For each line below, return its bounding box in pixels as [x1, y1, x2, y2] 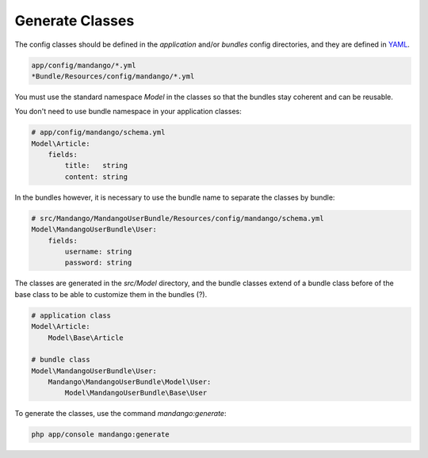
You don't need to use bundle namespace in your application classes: [14, 107, 242, 116]
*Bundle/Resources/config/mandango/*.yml [31, 71, 195, 81]
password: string [64, 258, 132, 267]
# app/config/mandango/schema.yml [31, 128, 166, 137]
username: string [64, 246, 132, 256]
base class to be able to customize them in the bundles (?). [14, 289, 208, 299]
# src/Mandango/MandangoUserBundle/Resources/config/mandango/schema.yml [31, 214, 324, 223]
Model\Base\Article [48, 333, 124, 342]
